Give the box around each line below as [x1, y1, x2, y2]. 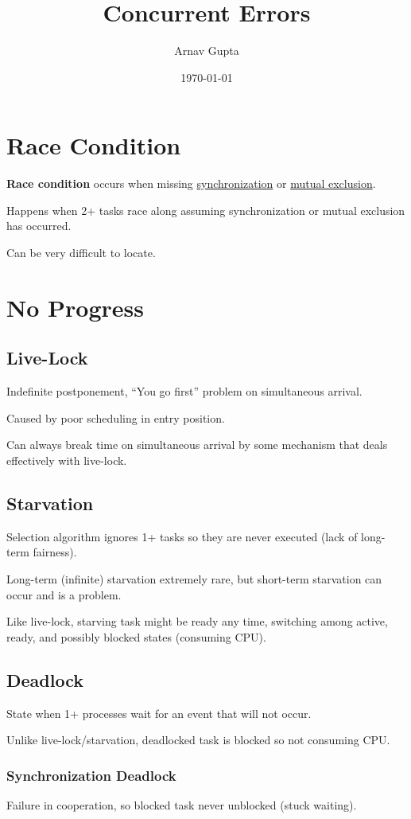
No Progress [6, 291, 144, 323]
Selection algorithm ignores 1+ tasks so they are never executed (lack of [6, 528, 358, 544]
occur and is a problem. [6, 586, 122, 603]
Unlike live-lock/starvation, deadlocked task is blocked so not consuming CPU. [6, 731, 390, 748]
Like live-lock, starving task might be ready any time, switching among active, [6, 613, 388, 630]
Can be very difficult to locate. [6, 244, 156, 261]
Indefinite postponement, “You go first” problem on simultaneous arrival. [6, 383, 363, 400]
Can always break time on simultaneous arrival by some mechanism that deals [6, 436, 388, 453]
